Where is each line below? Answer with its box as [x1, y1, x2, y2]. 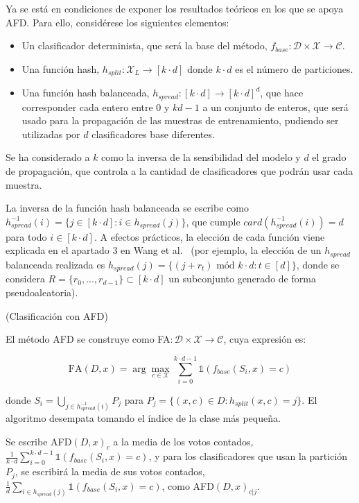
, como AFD [161, 478, 214, 493]
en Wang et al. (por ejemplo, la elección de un [121, 243, 322, 257]
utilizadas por [21, 126, 80, 141]
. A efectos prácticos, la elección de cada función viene [94, 229, 325, 244]
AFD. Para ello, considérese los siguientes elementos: [6, 15, 229, 29]
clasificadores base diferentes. [91, 126, 215, 141]
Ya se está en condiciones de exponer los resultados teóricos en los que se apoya [6, 1, 344, 15]
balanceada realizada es [6, 257, 105, 271]
